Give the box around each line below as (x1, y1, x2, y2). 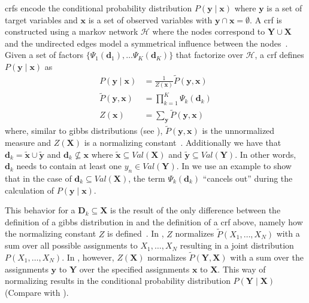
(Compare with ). (5, 286, 69, 298)
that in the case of (5, 172, 72, 185)
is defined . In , (107, 227, 164, 240)
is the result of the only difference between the (110, 204, 281, 216)
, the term (128, 172, 165, 185)
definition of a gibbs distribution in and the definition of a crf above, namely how (5, 215, 303, 228)
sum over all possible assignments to (5, 239, 138, 252)
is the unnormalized (202, 124, 275, 137)
